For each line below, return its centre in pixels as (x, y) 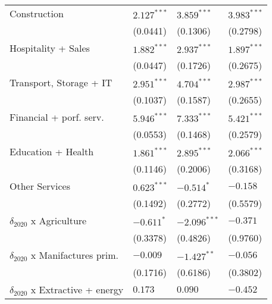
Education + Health (52, 151)
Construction (37, 13)
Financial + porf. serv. (57, 117)
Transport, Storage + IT (61, 82)
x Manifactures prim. (75, 255)
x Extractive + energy (77, 289)
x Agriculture (59, 220)
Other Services (40, 186)
